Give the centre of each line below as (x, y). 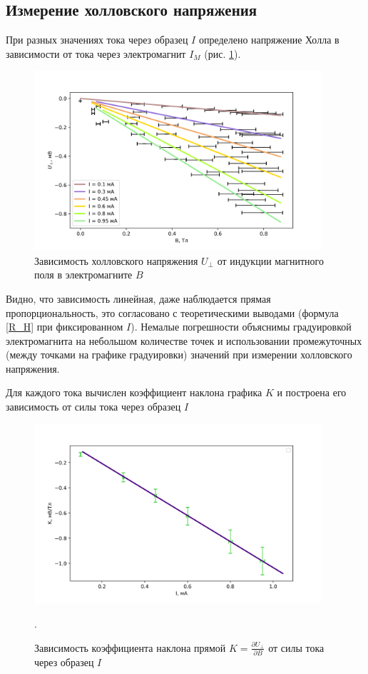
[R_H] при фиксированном (65, 327)
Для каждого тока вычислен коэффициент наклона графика (134, 392)
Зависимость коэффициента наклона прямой (130, 647)
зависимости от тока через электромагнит (96, 53)
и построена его (312, 392)
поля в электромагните (83, 275)
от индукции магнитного (270, 260)
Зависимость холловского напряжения (116, 260)
